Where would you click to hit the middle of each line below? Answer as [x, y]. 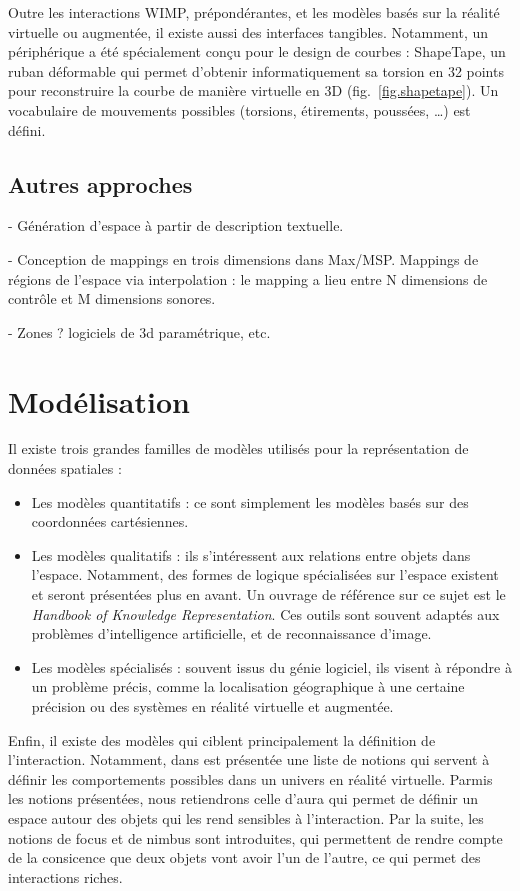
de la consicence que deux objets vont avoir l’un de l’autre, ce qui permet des [244, 857]
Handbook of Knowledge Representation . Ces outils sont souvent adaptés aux [265, 613]
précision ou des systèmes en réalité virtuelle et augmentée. [212, 705]
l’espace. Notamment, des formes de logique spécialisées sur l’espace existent [265, 574]
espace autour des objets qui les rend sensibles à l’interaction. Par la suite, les [246, 817]
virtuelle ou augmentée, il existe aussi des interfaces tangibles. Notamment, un [248, 31]
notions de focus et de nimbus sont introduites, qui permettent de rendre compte [255, 837]
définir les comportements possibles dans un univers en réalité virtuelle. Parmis [250, 778]
